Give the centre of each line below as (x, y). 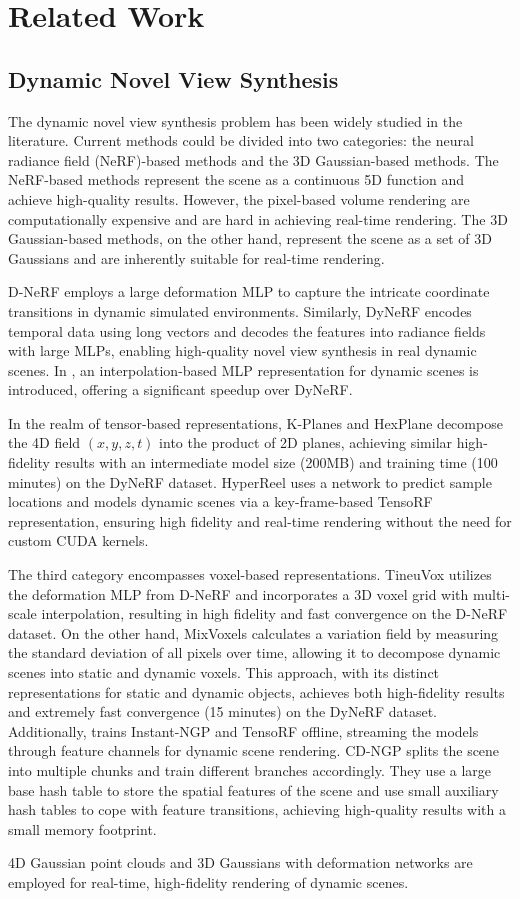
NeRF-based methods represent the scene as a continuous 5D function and (236, 179)
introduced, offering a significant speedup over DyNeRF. (180, 389)
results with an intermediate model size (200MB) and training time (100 (276, 462)
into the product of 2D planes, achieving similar (306, 442)
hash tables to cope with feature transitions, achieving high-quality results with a (257, 809)
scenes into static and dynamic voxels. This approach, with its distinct (224, 672)
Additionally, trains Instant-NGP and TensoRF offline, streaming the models (243, 730)
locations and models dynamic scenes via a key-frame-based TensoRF (220, 501)
